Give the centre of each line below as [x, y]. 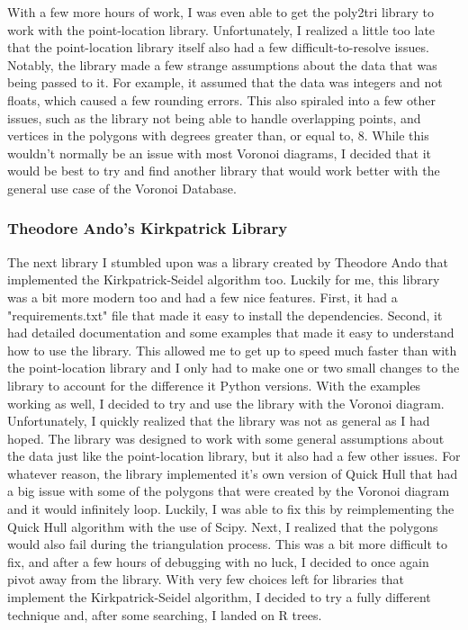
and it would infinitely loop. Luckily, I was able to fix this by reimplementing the [231, 509]
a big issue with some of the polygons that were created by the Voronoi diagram [229, 491]
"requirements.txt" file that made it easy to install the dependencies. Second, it [225, 315]
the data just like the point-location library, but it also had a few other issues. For [234, 456]
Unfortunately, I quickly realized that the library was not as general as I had [219, 421]
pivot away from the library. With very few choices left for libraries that [206, 579]
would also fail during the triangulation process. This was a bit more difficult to [228, 544]
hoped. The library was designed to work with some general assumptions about [226, 438]
